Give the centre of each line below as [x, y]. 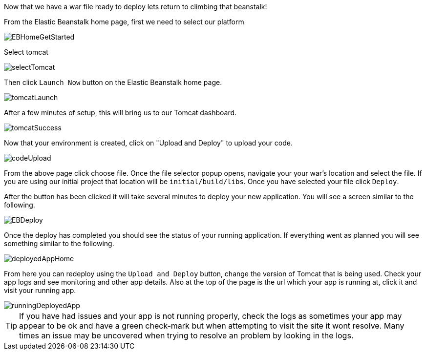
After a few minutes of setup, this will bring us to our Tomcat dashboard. [120, 113]
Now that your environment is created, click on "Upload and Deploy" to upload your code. [148, 143]
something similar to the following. [59, 243]
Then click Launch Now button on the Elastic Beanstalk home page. [113, 82]
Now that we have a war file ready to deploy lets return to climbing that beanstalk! [136, 7]
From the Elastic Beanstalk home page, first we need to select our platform [124, 22]
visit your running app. [40, 290]
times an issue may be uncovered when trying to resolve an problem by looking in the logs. [186, 335]
